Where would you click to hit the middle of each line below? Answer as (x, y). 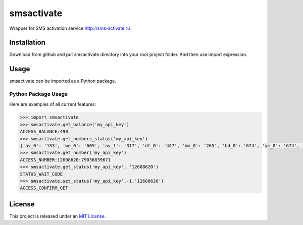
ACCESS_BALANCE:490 (44, 132)
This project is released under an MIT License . (58, 216)
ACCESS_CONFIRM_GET (44, 188)
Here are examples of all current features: (53, 104)
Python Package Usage (39, 94)
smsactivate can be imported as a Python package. (63, 81)
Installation (27, 43)
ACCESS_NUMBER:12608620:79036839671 (65, 160)
